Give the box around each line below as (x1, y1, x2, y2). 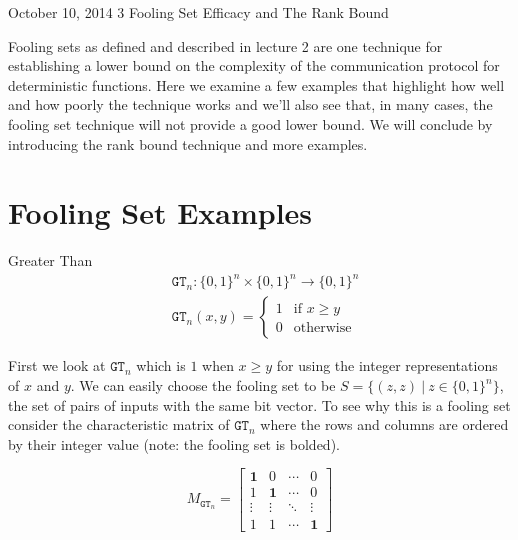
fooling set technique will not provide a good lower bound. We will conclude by (8, 113, 493, 134)
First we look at (8, 355, 106, 376)
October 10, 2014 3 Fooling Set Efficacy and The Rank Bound (8, 2, 389, 22)
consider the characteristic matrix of (8, 414, 230, 435)
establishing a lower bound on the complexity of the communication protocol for (8, 55, 500, 76)
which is (136, 355, 186, 376)
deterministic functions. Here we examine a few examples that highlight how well (8, 74, 505, 95)
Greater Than (8, 250, 93, 271)
